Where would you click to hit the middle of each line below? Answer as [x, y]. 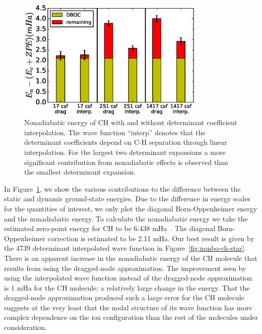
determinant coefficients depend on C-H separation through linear [126, 142]
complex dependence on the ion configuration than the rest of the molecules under [131, 317]
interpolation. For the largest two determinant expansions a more [125, 152]
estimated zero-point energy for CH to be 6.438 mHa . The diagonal [110, 228]
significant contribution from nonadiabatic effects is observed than [126, 162]
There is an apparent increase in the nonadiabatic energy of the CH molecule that [131, 258]
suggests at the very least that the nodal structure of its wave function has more [128, 307]
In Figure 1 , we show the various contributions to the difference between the [122, 188]
